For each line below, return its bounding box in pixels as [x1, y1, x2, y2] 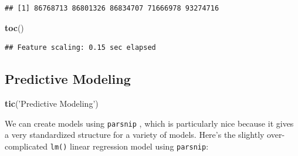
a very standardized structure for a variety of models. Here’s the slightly [5, 128, 265, 141]
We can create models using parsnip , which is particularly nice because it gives [5, 117, 294, 129]
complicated [5, 140, 48, 152]
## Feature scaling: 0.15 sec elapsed [5, 43, 156, 52]
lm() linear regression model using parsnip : [50, 140, 209, 152]
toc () [5, 21, 24, 33]
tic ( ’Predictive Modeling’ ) [5, 97, 99, 109]
